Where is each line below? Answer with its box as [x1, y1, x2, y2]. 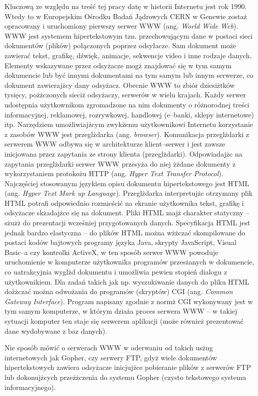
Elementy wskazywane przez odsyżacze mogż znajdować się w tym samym [5, 60, 232, 70]
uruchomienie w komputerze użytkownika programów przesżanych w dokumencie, [5, 256, 254, 267]
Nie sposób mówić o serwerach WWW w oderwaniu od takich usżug [5, 342, 213, 353]
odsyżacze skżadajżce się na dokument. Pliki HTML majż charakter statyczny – [5, 207, 249, 218]
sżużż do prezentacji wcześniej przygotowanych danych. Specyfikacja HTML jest [5, 217, 250, 228]
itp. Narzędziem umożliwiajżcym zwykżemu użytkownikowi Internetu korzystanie [5, 119, 253, 129]
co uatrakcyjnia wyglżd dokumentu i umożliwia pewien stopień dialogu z [5, 267, 227, 277]
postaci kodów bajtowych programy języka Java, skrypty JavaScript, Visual [5, 237, 236, 247]
